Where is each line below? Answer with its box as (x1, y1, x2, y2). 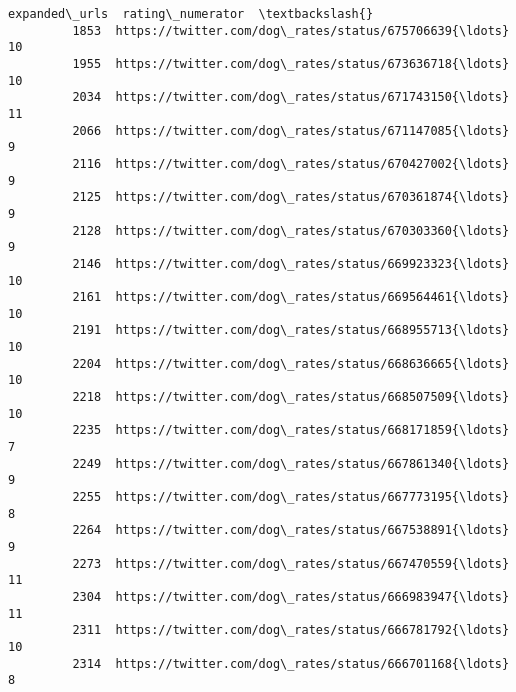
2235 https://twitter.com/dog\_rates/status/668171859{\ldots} (72, 423, 510, 438)
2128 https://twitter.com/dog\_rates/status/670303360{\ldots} (72, 223, 510, 238)
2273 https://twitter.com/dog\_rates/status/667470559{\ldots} (72, 556, 510, 571)
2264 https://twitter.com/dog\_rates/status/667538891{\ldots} (72, 523, 510, 538)
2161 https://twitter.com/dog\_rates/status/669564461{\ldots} (72, 290, 510, 305)
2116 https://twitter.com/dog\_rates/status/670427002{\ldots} (72, 156, 510, 171)
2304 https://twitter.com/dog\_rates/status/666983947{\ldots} (72, 589, 510, 604)
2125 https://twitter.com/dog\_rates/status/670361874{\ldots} (72, 190, 510, 205)
